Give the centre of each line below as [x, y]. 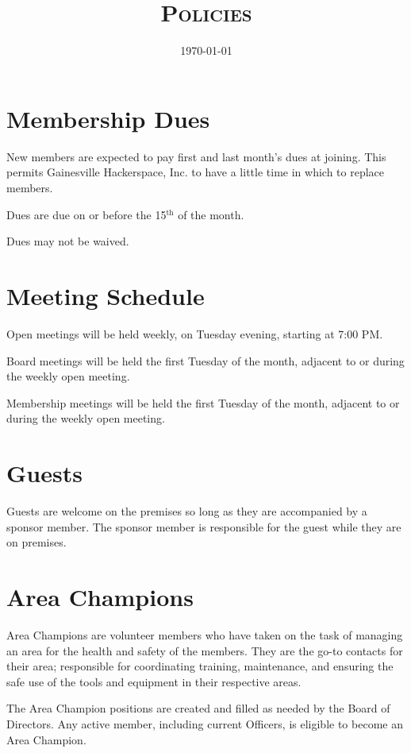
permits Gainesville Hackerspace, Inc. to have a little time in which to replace [195, 172]
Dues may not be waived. [68, 241]
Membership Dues [108, 118]
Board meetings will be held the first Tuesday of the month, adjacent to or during [205, 360]
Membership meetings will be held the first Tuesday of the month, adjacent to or [203, 402]
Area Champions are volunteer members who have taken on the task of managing [205, 634]
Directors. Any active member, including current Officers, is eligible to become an [205, 723]
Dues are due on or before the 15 [86, 214]
